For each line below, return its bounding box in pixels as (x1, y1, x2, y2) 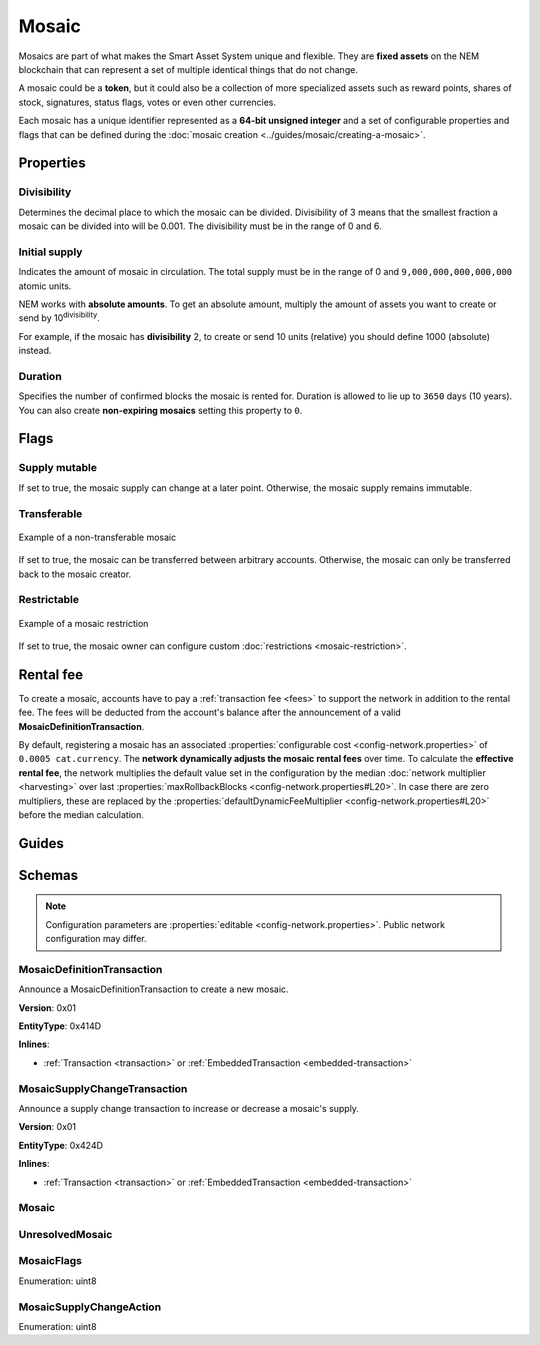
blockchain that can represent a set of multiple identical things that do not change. (18, 63, 359, 75)
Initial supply (18, 245, 83, 259)
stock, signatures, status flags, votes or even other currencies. (18, 96, 277, 108)
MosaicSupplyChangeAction (18, 1300, 162, 1314)
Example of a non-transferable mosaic (18, 531, 177, 543)
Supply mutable (18, 461, 98, 475)
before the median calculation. (18, 808, 145, 820)
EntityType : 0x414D (18, 1020, 102, 1032)
